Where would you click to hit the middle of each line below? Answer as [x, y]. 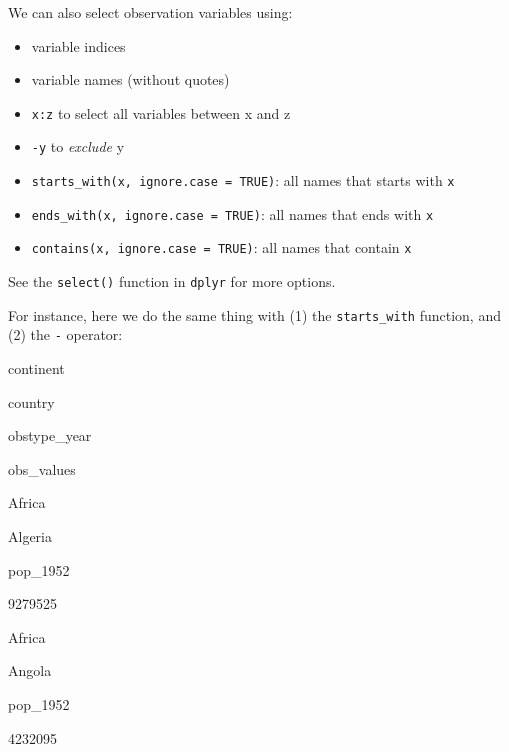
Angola [30, 670]
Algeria [30, 536]
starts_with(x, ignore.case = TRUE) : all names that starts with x [243, 180]
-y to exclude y [78, 146]
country [31, 401]
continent [36, 368]
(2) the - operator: [65, 334]
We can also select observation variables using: [150, 12]
